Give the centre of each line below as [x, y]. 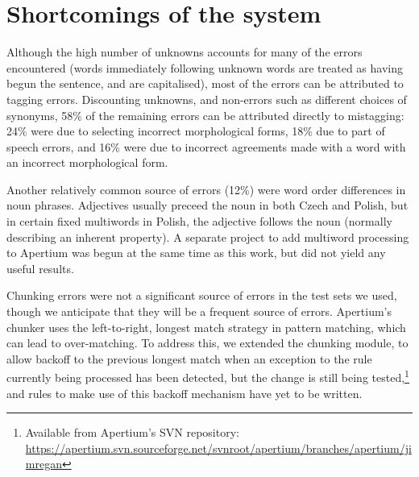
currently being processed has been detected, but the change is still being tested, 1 [208, 376]
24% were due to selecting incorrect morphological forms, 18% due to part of [196, 131]
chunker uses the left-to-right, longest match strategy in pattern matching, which [206, 327]
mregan [44, 464]
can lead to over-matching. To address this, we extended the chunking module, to [207, 343]
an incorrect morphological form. [87, 162]
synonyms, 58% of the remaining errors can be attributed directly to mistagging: [205, 115]
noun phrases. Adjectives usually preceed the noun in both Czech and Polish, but [207, 205]
